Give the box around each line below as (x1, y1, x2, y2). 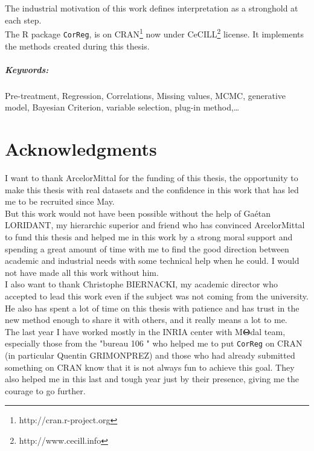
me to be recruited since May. (5, 195, 115, 208)
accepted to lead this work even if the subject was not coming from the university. (5, 289, 309, 302)
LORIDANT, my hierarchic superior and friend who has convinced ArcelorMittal (5, 219, 305, 231)
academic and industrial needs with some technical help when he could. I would (5, 254, 300, 267)
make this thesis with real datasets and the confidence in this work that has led (5, 183, 299, 196)
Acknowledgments (5, 136, 157, 161)
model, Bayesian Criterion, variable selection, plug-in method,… (5, 101, 240, 114)
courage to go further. (5, 384, 86, 397)
